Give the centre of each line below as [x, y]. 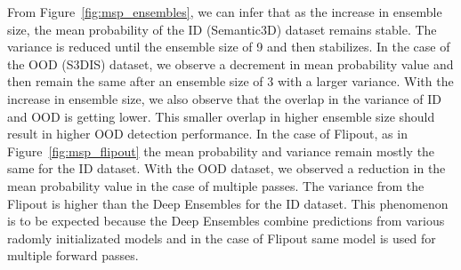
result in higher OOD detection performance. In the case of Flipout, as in [207, 134]
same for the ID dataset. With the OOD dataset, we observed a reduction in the [226, 168]
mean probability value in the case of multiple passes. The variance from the [216, 185]
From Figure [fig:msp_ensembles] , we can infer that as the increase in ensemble [225, 12]
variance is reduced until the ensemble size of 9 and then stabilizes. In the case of [229, 47]
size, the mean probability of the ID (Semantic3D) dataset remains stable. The [222, 29]
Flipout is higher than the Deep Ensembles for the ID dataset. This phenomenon [228, 203]
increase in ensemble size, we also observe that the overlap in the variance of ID [224, 98]
